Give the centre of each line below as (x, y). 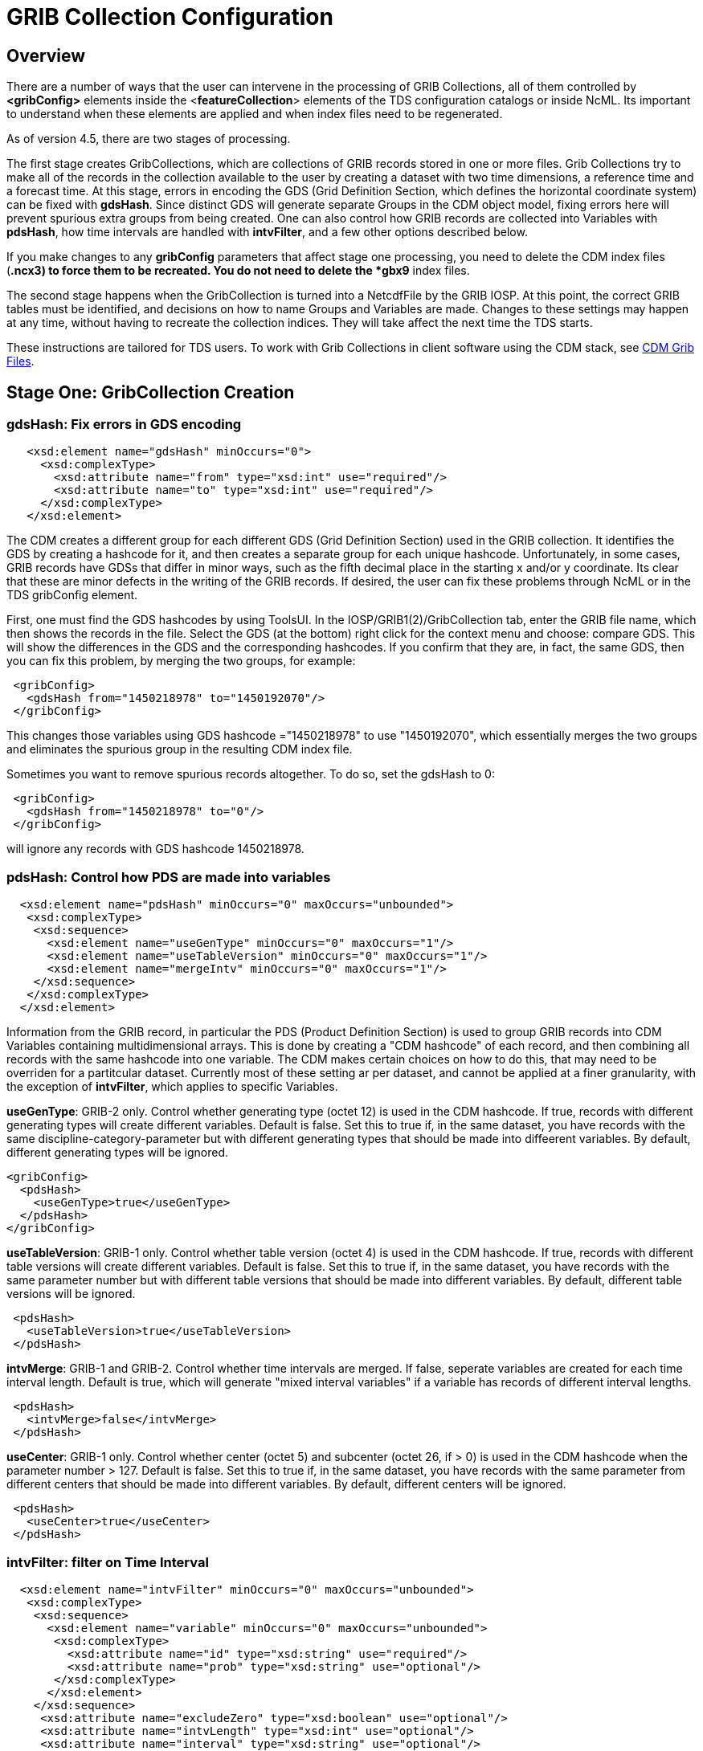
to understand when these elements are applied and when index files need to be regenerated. (255, 114)
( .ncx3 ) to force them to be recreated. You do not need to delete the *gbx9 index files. (238, 271)
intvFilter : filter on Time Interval (108, 1562)
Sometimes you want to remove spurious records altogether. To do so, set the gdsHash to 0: (251, 774)
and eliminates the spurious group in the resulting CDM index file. (180, 749)
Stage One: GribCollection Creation (151, 392)
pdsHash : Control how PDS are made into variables (169, 877)
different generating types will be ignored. (118, 1153)
